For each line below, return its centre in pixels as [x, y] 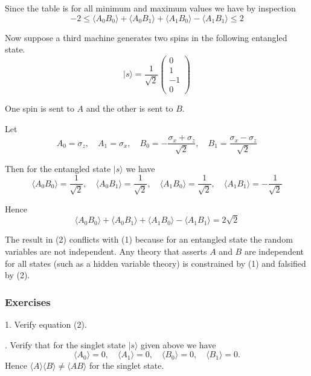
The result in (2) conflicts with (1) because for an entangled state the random [149, 239]
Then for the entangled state [58, 168]
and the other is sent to [130, 108]
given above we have [178, 344]
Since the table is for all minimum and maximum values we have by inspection [150, 8]
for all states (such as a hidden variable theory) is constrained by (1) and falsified [155, 263]
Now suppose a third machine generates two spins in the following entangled [146, 37]
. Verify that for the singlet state [65, 344]
